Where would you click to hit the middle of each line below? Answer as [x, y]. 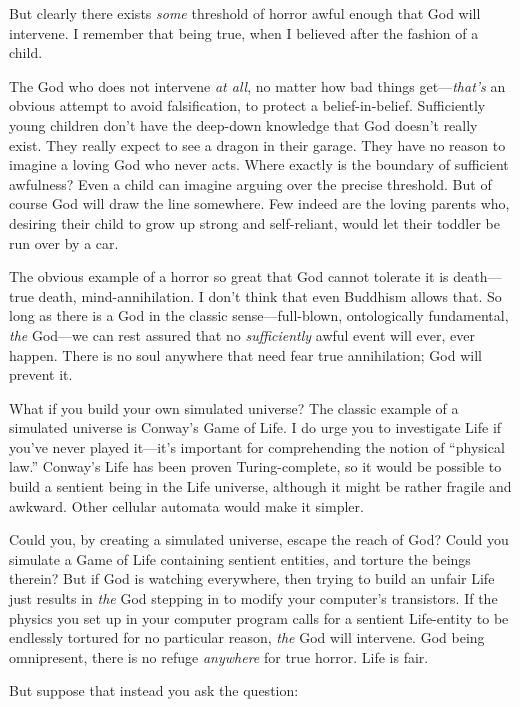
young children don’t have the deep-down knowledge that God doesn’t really [243, 124]
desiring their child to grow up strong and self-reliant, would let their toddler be [254, 222]
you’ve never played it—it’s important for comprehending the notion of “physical [257, 446]
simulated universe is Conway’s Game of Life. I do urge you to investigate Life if [255, 427]
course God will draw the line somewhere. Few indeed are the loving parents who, [259, 203]
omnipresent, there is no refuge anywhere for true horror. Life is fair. [219, 656]
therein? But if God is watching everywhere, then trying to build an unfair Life [252, 578]
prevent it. [41, 374]
